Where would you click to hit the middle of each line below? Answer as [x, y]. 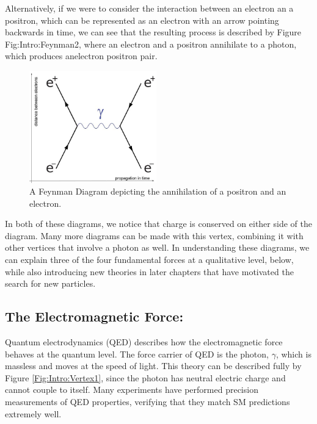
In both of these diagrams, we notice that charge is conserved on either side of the [158, 224]
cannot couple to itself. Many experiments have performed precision [132, 390]
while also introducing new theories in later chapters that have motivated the [149, 271]
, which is [293, 354]
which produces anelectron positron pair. [81, 56]
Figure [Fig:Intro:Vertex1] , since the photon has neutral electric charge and [145, 377]
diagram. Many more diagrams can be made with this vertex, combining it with [154, 235]
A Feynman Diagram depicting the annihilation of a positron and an [158, 191]
